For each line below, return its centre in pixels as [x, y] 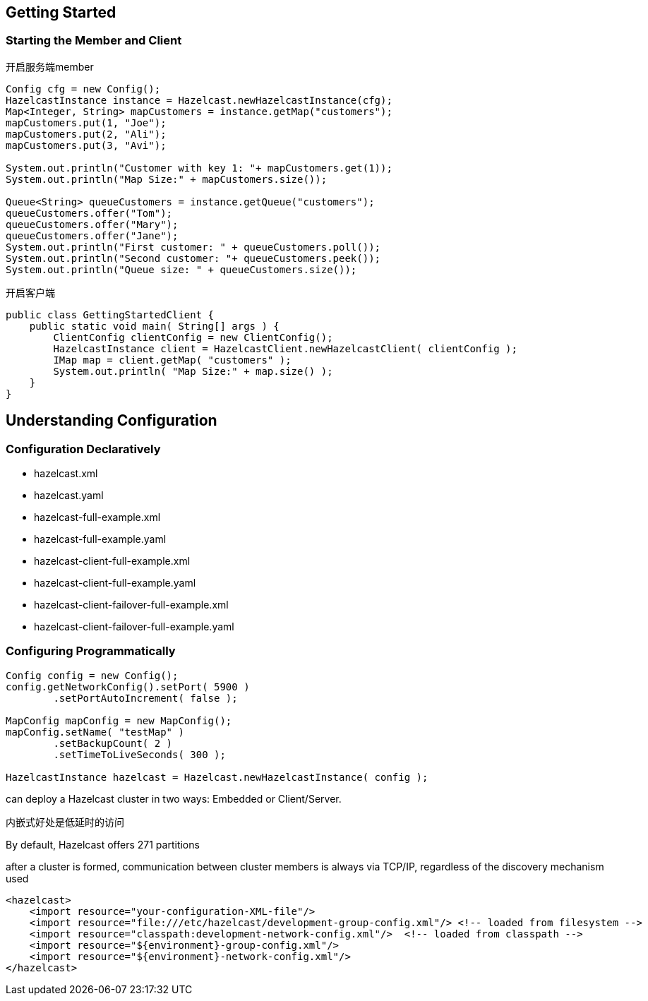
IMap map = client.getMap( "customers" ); [172, 360]
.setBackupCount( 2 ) [113, 743]
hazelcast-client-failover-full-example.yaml [134, 627]
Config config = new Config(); [92, 675]
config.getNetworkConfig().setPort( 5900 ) [128, 687]
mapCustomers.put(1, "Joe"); [86, 122]
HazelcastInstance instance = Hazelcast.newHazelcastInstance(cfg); [199, 100]
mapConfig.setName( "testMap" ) [95, 732]
